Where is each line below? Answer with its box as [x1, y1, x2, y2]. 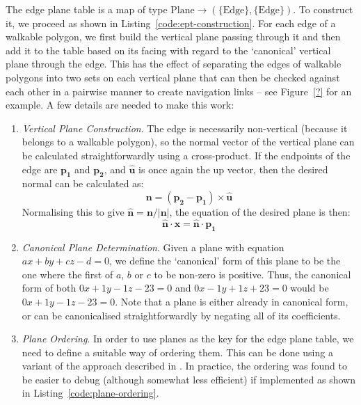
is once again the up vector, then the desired [138, 161, 328, 176]
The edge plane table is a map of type [6, 2, 168, 16]
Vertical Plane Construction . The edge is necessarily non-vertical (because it [22, 120, 348, 135]
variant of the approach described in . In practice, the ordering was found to [22, 358, 347, 373]
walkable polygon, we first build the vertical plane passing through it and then [6, 29, 341, 44]
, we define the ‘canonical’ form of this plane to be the [109, 253, 341, 268]
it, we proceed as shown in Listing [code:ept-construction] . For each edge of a [6, 15, 336, 30]
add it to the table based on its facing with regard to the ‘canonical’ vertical [6, 42, 331, 57]
